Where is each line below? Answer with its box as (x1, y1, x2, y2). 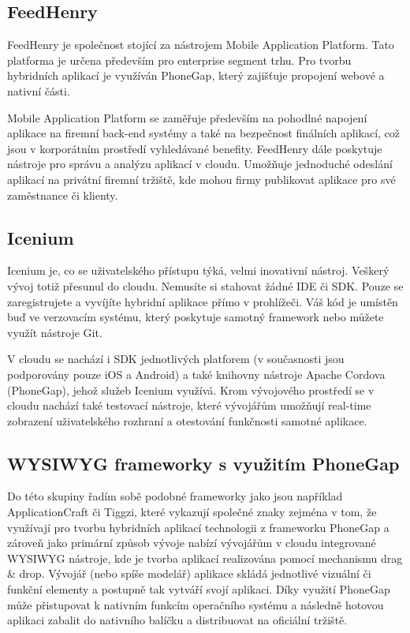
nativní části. (7, 82, 70, 99)
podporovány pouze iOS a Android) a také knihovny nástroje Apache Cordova (7, 365, 386, 382)
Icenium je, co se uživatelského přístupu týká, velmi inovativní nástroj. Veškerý (7, 262, 389, 279)
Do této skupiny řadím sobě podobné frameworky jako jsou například (7, 488, 343, 504)
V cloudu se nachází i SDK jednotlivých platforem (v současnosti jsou (7, 350, 345, 367)
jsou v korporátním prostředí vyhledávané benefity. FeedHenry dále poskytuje (7, 140, 382, 156)
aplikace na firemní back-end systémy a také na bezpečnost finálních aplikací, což (7, 125, 401, 141)
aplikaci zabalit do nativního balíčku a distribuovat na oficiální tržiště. (7, 612, 348, 628)
